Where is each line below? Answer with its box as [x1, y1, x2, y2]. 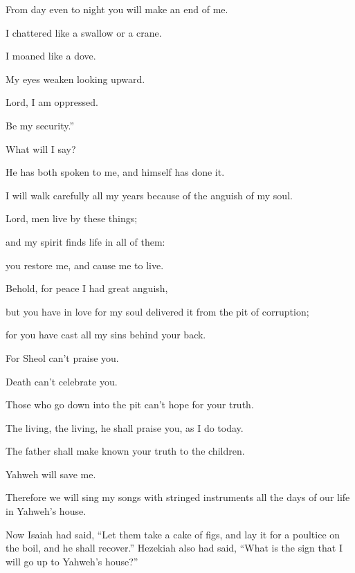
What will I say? [6, 141, 76, 156]
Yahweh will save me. [6, 466, 96, 481]
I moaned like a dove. [6, 48, 96, 63]
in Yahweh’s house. [6, 504, 87, 518]
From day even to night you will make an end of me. [6, 2, 228, 16]
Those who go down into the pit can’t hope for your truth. [6, 397, 254, 412]
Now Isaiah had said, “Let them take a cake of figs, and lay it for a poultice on [6, 527, 340, 541]
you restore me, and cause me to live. [6, 257, 164, 272]
